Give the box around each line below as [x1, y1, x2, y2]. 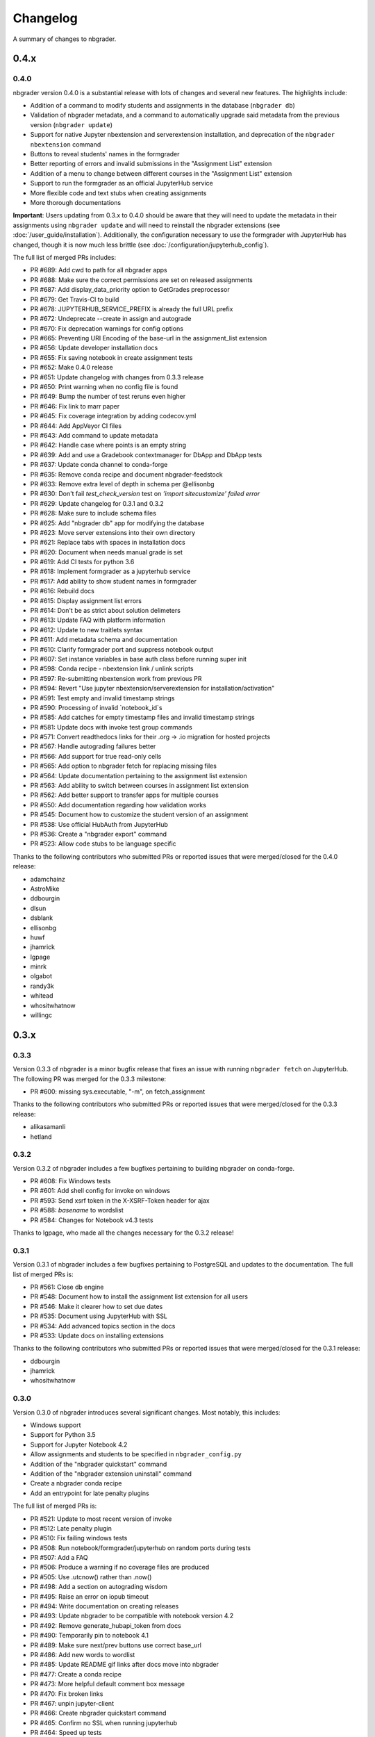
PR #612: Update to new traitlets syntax [30, 625, 143, 634]
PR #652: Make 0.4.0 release [30, 363, 114, 372]
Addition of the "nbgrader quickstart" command [30, 1460, 167, 1468]
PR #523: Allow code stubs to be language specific [30, 839, 176, 848]
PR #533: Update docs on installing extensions [30, 1331, 165, 1340]
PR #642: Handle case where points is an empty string [30, 441, 187, 450]
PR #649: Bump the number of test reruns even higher [30, 393, 186, 401]
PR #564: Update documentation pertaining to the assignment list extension [30, 771, 247, 780]
